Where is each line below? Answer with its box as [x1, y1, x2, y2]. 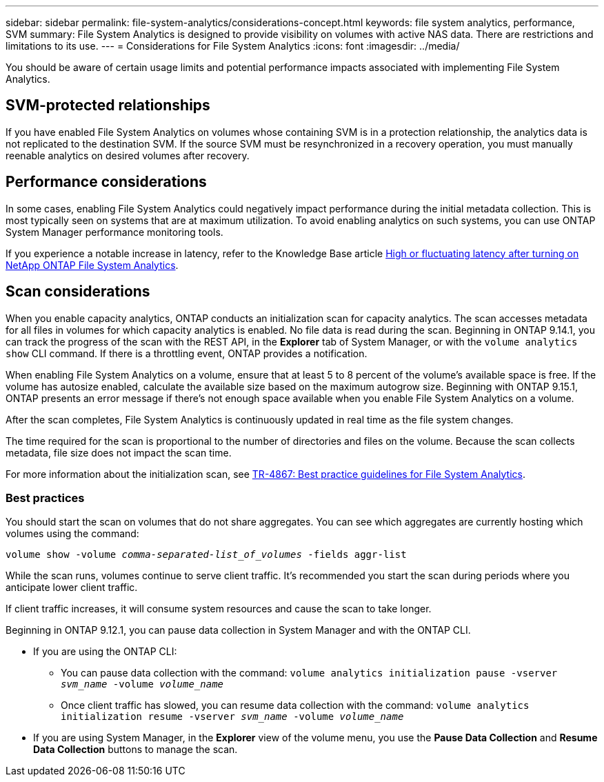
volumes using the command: [6, 528, 139, 540]
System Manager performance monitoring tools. [6, 225, 223, 238]
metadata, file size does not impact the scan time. [6, 446, 232, 459]
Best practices [6, 490, 85, 505]
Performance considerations [6, 173, 207, 191]
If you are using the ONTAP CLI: [33, 645, 177, 658]
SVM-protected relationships [6, 97, 210, 114]
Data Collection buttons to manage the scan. [33, 743, 238, 756]
